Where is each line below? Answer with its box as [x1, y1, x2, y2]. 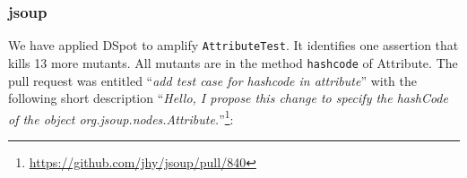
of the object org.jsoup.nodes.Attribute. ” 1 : [8, 106, 234, 128]
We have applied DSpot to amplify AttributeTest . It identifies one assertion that [8, 36, 459, 55]
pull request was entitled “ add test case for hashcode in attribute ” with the [8, 71, 418, 89]
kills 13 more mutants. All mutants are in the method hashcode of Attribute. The [8, 53, 458, 72]
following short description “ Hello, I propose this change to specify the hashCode [8, 89, 448, 107]
